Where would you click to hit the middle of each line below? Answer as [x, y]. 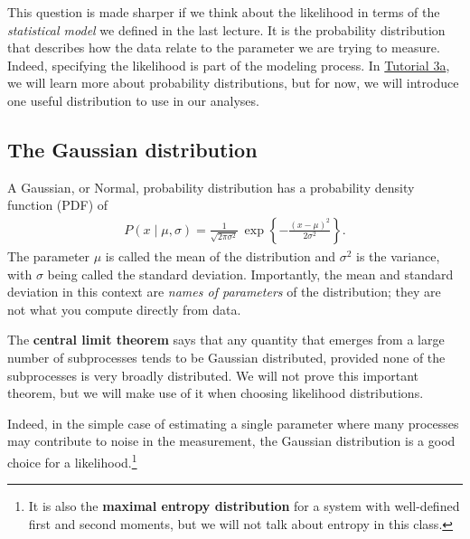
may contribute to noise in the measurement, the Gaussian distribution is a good [231, 441]
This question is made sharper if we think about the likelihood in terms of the [224, 12]
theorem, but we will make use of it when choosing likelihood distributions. [216, 393]
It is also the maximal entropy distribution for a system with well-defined [244, 506]
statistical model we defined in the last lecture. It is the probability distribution [226, 29]
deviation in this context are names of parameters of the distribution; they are [224, 292]
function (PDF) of [58, 205]
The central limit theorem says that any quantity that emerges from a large [226, 340]
